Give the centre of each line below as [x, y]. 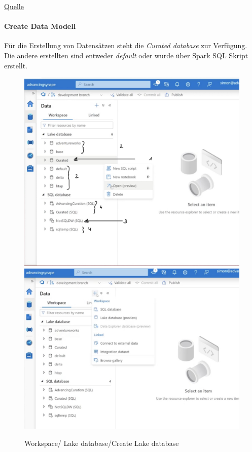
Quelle [14, 6]
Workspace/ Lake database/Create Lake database [102, 443]
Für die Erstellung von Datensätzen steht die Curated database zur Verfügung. [126, 45]
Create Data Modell [40, 26]
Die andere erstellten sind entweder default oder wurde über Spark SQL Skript [126, 55]
